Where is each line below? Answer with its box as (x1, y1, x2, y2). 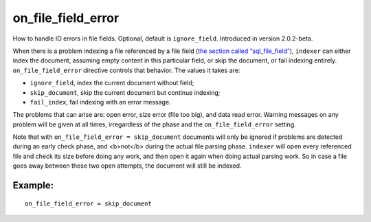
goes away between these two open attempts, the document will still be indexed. (12, 162, 242, 170)
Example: (12, 179, 54, 192)
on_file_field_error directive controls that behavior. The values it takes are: (12, 66, 240, 74)
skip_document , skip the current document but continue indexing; (30, 88, 221, 96)
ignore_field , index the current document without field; (30, 79, 194, 87)
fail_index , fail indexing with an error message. (30, 98, 171, 106)
